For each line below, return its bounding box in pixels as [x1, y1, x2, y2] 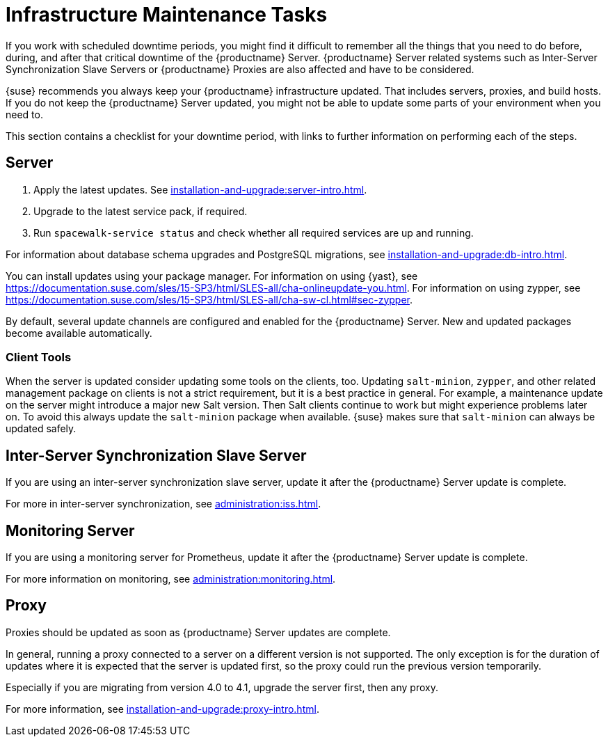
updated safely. [6, 423, 77, 435]
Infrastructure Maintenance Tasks [6, 3, 328, 26]
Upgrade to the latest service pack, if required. [33, 205, 248, 217]
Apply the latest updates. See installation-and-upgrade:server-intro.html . [33, 183, 367, 196]
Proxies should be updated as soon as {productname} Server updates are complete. [6, 626, 391, 638]
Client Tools [6, 349, 72, 364]
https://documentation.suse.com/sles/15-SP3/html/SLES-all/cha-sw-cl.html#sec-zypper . [6, 293, 413, 306]
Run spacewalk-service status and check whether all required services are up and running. [33, 226, 474, 239]
